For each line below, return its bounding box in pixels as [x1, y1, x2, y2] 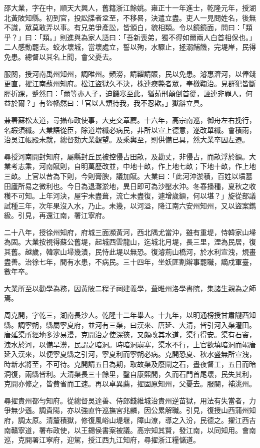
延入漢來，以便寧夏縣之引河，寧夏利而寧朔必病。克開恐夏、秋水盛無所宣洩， [4, 349, 256, 359]
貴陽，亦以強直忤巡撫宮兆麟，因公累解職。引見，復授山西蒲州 [45, 405, 249, 415]
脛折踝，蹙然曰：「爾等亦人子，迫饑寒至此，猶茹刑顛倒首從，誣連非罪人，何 [4, 88, 252, 98]
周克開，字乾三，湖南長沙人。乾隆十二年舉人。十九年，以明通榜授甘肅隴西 [4, 310, 249, 320]
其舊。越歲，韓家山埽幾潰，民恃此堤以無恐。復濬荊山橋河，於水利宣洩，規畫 [4, 247, 256, 257]
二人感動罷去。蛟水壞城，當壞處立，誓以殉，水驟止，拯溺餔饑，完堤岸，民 [4, 42, 249, 52]
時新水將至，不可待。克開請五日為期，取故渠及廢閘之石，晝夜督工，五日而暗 [4, 359, 256, 369]
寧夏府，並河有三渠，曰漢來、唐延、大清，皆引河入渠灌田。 [59, 319, 256, 330]
